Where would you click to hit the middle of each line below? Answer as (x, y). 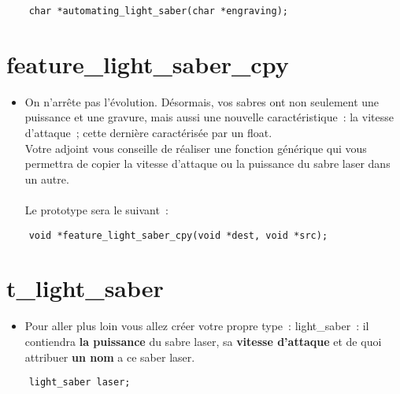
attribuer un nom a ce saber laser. (110, 357)
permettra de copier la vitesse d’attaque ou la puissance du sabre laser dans (207, 164)
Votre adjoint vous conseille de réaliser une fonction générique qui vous (196, 148)
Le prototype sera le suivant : (96, 209)
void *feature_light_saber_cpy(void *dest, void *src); (178, 235)
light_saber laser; (80, 383)
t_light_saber (85, 288)
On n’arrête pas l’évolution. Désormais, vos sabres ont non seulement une (202, 101)
